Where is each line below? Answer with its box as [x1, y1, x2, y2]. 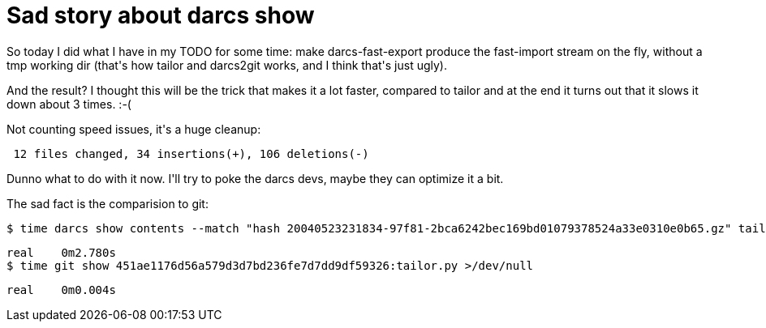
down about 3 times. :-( [6, 96, 131, 111]
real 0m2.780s [6, 245, 116, 259]
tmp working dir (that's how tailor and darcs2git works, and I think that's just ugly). [6, 58, 447, 72]
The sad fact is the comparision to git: [6, 196, 209, 211]
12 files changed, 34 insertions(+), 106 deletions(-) [13, 147, 369, 160]
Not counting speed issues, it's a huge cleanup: [6, 121, 261, 136]
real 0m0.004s [6, 283, 116, 296]
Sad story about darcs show [6, 2, 315, 29]
